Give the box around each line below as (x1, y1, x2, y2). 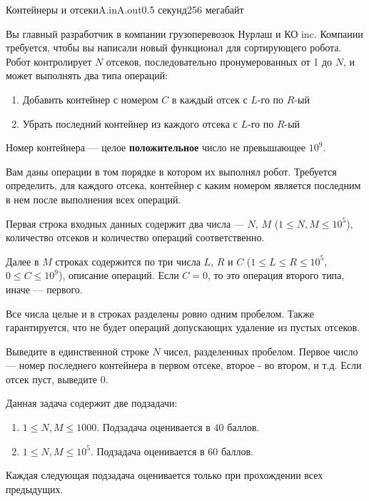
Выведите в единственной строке (6, 343, 149, 358)
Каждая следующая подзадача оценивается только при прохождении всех (6, 467, 323, 482)
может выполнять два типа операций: (6, 68, 168, 83)
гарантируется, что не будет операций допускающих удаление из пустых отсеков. (6, 320, 360, 335)
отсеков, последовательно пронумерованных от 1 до (106, 54, 333, 69)
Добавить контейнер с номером (22, 91, 158, 106)
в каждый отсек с (171, 91, 248, 106)
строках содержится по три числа (55, 253, 201, 268)
